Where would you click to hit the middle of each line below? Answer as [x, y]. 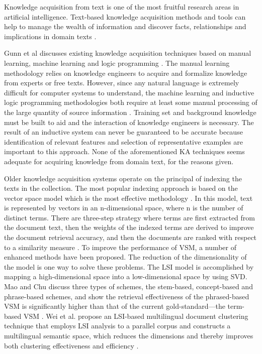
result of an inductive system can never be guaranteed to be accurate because [123, 132]
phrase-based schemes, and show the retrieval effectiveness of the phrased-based [127, 296]
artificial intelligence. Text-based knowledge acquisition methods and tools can [125, 16]
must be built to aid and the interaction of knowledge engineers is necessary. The [129, 122]
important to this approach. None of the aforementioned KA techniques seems [124, 151]
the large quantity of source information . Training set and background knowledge [130, 112]
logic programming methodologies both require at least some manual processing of [131, 102]
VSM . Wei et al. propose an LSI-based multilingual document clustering [136, 316]
